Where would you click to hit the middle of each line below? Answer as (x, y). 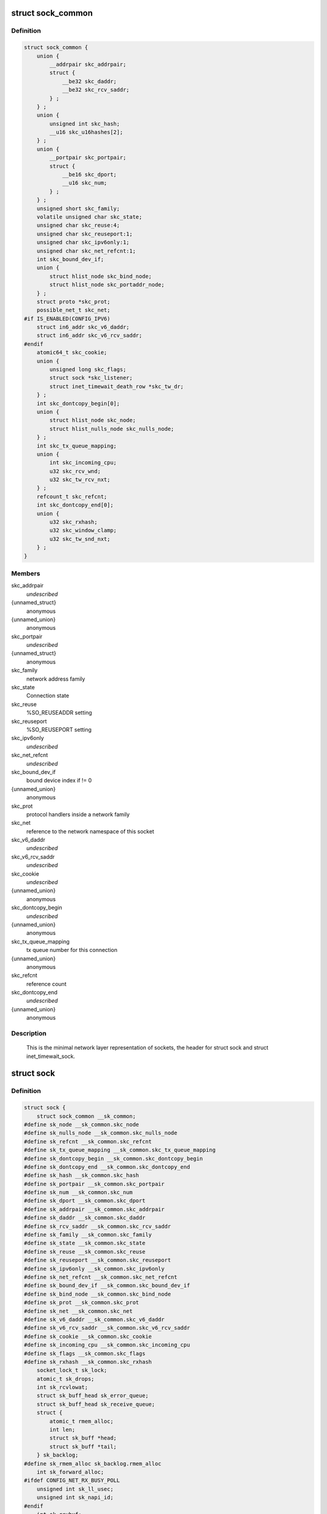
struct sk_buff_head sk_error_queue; (93, 1396)
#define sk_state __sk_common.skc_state (84, 1243)
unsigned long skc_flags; (88, 370)
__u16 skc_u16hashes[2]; (86, 132)
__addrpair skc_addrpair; (88, 64)
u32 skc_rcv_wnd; (75, 471)
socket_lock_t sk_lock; (72, 1370)
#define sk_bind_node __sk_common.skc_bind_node (97, 1294)
